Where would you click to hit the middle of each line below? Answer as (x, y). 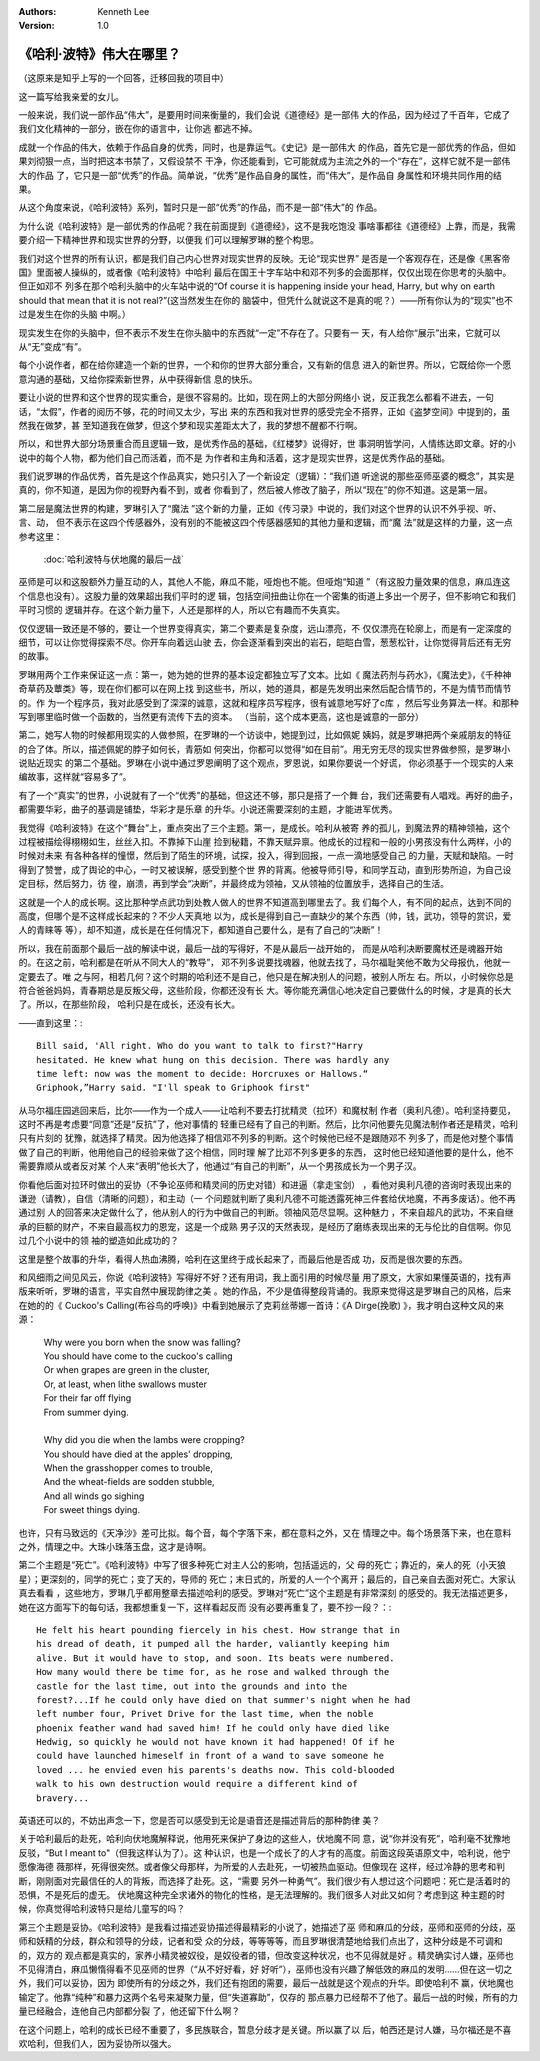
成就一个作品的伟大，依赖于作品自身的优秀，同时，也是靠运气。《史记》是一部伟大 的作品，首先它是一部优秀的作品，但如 (267, 147)
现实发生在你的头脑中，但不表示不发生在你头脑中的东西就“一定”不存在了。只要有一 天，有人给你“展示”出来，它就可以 (259, 332)
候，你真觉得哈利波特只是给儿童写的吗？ (101, 1909)
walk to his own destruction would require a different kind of (197, 1784)
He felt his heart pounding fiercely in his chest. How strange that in (218, 1629)
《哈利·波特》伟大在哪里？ (100, 54)
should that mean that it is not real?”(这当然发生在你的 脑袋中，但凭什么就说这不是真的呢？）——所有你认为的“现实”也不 (266, 300)
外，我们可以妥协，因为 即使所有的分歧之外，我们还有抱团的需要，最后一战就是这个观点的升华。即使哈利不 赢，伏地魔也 (266, 1983)
